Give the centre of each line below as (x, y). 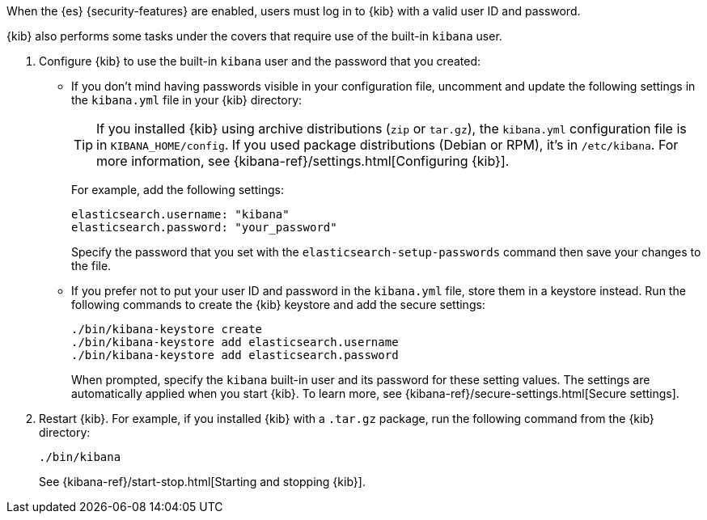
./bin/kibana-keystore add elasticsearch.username (235, 342)
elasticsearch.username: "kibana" (180, 214)
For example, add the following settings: (178, 190)
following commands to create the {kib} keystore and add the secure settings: (278, 304)
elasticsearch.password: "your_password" (204, 227)
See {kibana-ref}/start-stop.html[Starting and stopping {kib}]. (202, 482)
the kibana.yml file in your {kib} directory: (187, 100)
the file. (91, 266)
